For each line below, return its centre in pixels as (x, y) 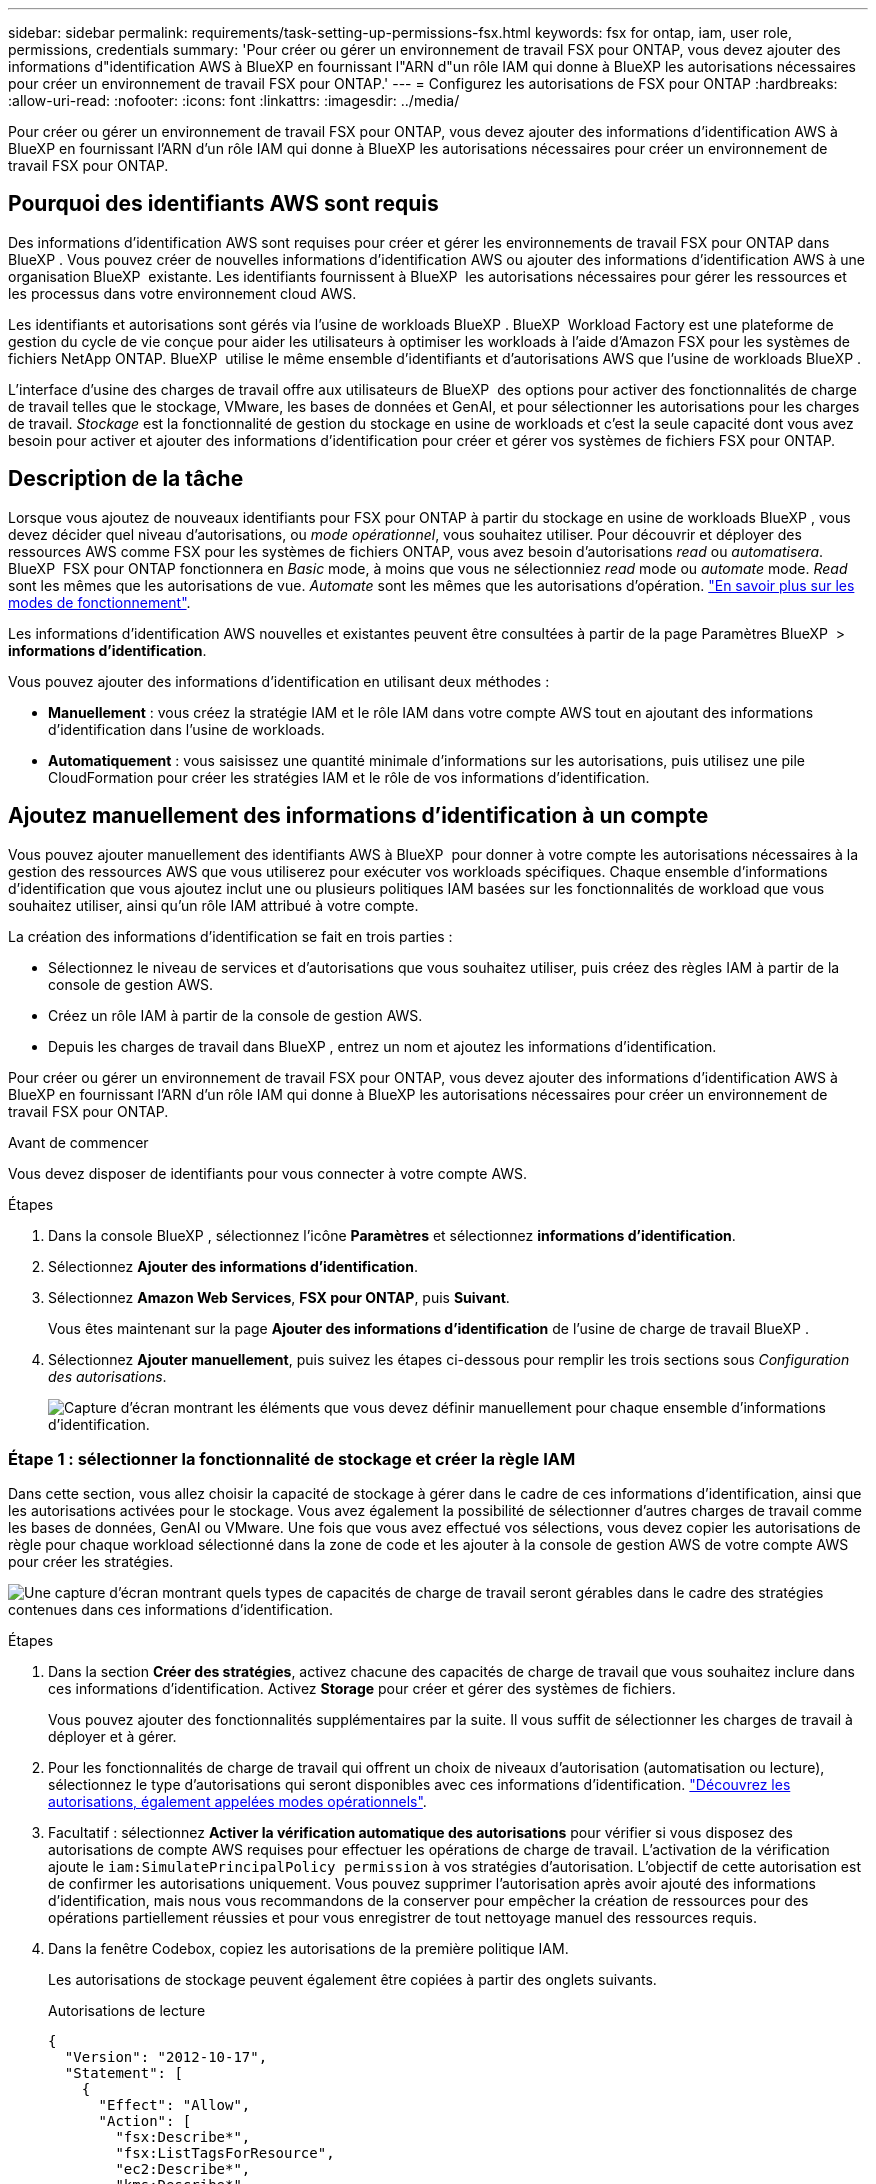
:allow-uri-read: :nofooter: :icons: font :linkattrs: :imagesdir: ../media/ (234, 100)
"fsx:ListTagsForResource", (225, 2153)
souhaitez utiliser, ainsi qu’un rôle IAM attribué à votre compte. (213, 905)
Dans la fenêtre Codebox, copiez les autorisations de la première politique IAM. (308, 1949)
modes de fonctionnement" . (99, 602)
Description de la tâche (126, 479)
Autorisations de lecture (127, 2011)
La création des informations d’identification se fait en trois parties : (230, 936)
